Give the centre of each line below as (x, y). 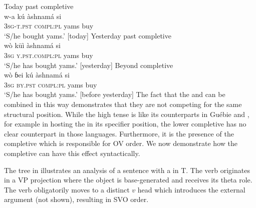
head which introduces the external (191, 189)
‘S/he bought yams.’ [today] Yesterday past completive (88, 35)
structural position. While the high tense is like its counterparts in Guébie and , (127, 114)
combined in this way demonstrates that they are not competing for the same (123, 104)
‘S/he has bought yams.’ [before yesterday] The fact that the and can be (115, 94)
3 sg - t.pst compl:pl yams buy (49, 26)
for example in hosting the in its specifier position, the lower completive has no (125, 124)
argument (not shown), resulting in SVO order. (76, 199)
